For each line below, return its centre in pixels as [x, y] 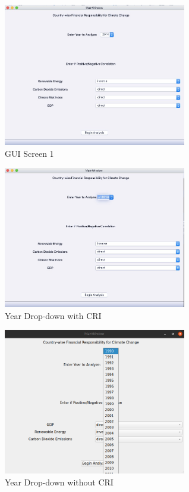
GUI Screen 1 [29, 153]
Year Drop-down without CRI [59, 482]
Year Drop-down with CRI [53, 315]
